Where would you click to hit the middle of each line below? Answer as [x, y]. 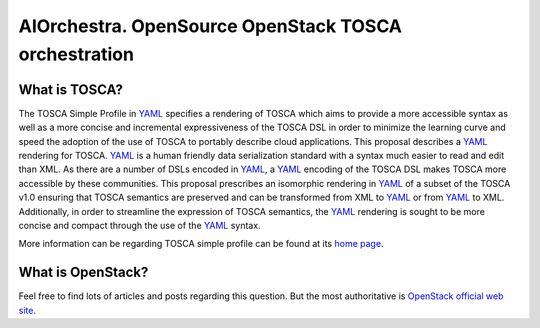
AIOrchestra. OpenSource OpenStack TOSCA [210, 26]
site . [27, 310]
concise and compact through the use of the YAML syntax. [139, 225]
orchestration [76, 54]
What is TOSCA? [71, 89]
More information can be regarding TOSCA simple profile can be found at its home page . [201, 244]
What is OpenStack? [83, 272]
